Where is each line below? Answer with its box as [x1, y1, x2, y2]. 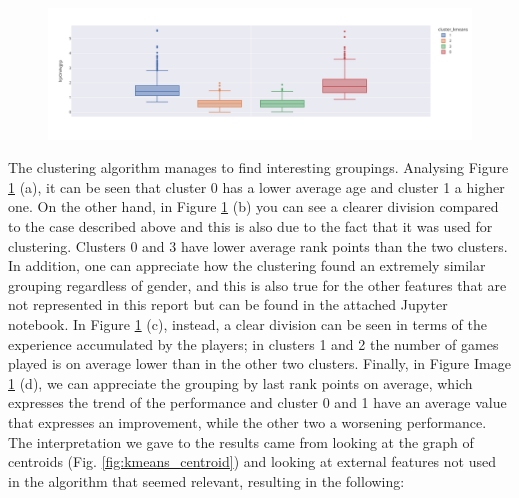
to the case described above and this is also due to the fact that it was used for [8, 216, 493, 237]
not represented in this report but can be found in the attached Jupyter [8, 294, 448, 315]
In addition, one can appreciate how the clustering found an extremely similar [8, 255, 486, 276]
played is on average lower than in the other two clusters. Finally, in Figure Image [8, 353, 511, 374]
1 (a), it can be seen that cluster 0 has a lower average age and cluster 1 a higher [8, 176, 505, 197]
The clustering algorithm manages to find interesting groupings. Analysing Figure [8, 157, 509, 178]
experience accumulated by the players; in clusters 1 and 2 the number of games [8, 333, 499, 354]
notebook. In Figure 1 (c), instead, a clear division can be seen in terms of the [8, 314, 487, 335]
